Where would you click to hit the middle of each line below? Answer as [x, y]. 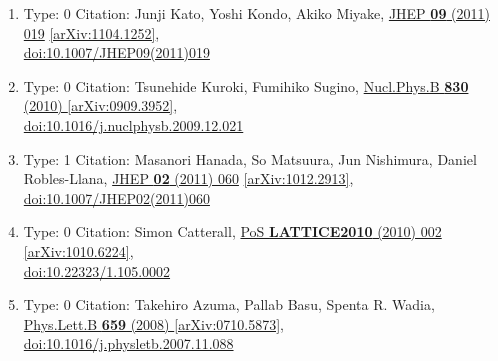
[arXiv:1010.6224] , [78, 250]
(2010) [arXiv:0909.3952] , [100, 105]
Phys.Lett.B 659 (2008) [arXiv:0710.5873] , [153, 323]
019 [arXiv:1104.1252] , [91, 32]
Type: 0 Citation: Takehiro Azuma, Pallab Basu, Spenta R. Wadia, [229, 304]
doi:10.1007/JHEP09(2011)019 [116, 52]
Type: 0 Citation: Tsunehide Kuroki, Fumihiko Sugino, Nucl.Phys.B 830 [246, 85]
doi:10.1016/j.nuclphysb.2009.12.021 [133, 124]
